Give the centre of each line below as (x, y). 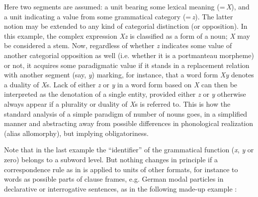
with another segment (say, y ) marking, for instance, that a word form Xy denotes (129, 75)
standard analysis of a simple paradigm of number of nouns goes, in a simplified (126, 113)
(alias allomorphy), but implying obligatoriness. (76, 133)
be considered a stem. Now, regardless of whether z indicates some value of (118, 45)
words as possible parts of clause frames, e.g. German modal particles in (114, 179)
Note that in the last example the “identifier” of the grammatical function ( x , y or (129, 150)
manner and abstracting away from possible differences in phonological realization (129, 123)
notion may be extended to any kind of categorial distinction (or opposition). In (126, 26)
